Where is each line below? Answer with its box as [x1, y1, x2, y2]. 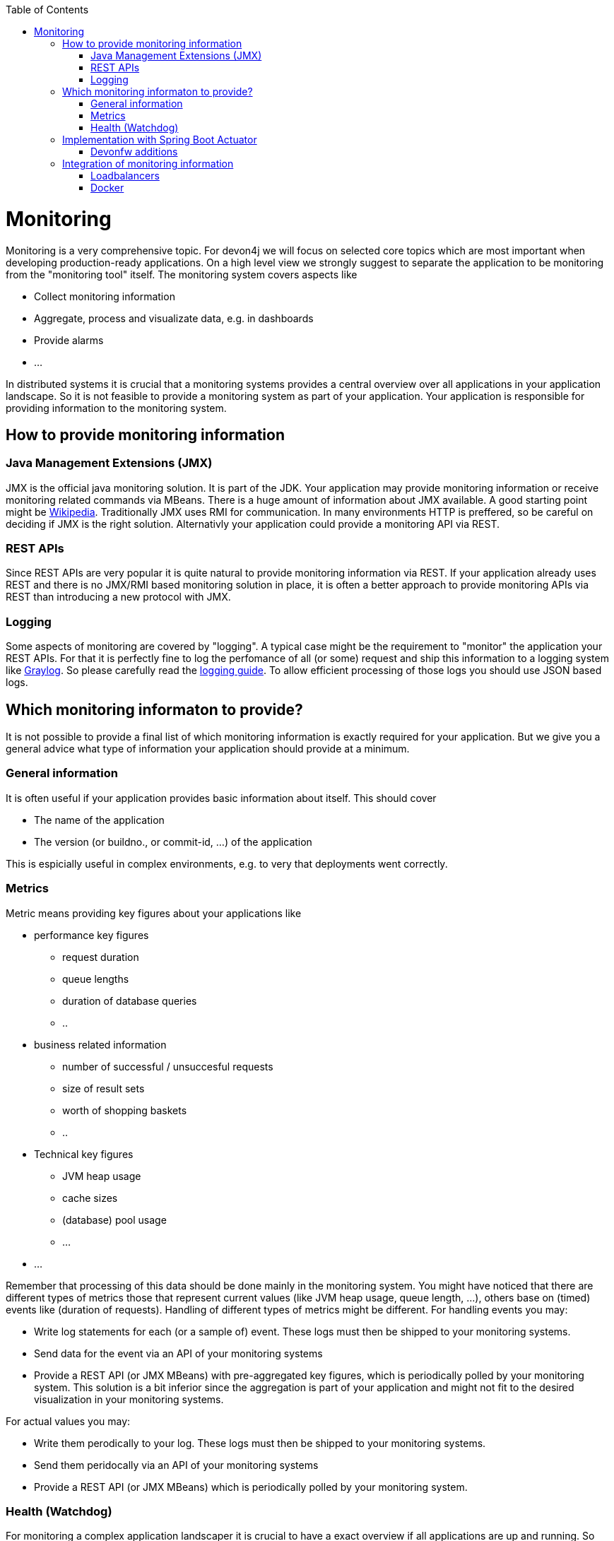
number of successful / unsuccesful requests [62, 1060, 273, 1073]
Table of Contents [6, 4, 89, 16]
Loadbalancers [90, 170, 160, 182]
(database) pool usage [62, 1213, 167, 1226]
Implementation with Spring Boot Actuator [62, 134, 257, 146]
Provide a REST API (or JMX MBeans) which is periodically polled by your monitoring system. [34, 1480, 468, 1493]
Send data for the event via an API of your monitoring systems [34, 1347, 323, 1359]
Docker [90, 182, 124, 194]
